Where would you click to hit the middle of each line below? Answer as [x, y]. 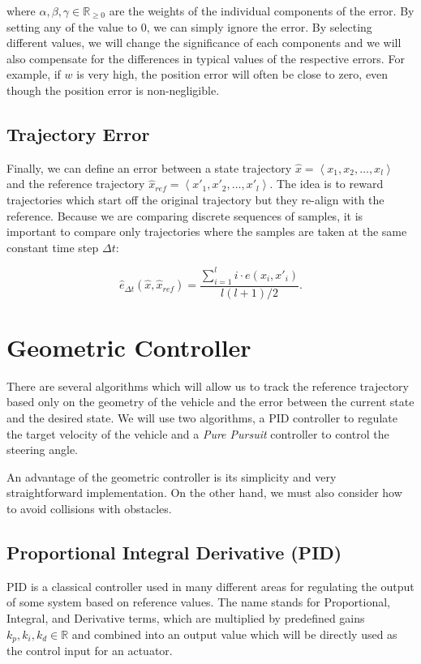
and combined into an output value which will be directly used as [234, 634]
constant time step [53, 247]
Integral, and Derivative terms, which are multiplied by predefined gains [186, 617]
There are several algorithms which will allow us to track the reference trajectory [208, 386]
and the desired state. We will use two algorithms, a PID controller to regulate [202, 417]
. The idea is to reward [326, 184]
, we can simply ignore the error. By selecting [259, 26]
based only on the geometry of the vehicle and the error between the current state [210, 402]
